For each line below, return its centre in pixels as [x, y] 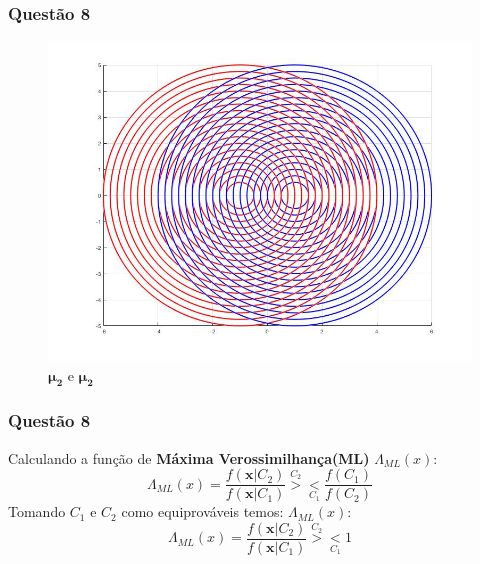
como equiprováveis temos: [202, 511]
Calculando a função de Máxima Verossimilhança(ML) [189, 457]
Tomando [37, 511]
